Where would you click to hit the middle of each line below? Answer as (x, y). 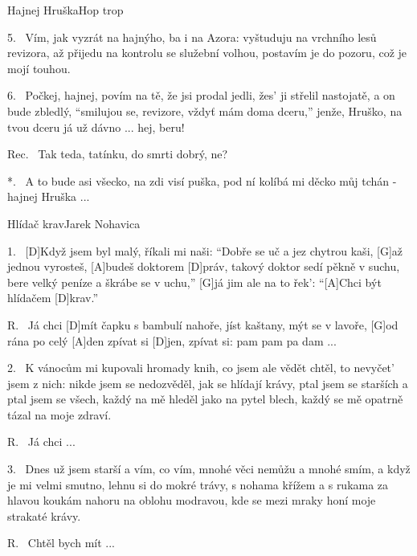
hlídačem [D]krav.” (53, 298)
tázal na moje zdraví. (59, 414)
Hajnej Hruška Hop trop (65, 10)
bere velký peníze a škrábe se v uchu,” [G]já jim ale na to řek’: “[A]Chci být (194, 282)
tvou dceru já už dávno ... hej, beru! (96, 127)
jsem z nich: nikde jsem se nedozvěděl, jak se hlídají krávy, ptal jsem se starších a (208, 383)
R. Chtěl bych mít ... (61, 543)
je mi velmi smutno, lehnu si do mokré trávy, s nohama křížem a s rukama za (198, 484)
